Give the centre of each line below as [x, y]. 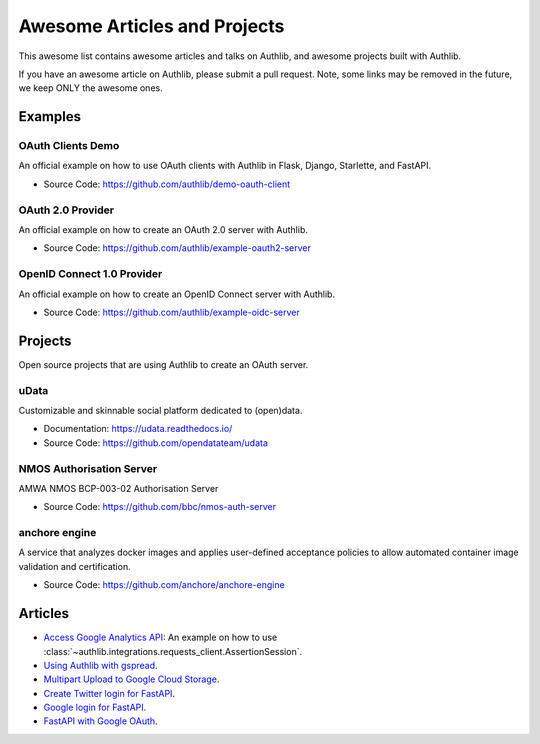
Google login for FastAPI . [95, 707]
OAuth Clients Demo [69, 146]
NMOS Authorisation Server [88, 468]
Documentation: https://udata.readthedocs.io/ [138, 429]
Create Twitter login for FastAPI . [109, 693]
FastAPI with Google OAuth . [101, 721]
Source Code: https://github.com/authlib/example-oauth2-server [177, 248]
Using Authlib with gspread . [101, 665]
